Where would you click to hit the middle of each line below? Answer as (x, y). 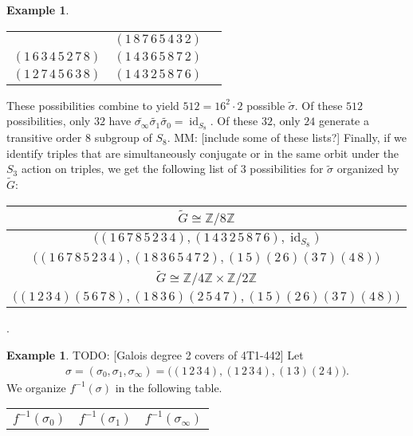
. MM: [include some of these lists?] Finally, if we (287, 137)
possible (266, 105)
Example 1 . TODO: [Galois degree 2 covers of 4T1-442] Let (155, 355)
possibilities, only (49, 121)
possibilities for (287, 169)
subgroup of (123, 137)
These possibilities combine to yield (93, 105)
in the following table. (169, 387)
